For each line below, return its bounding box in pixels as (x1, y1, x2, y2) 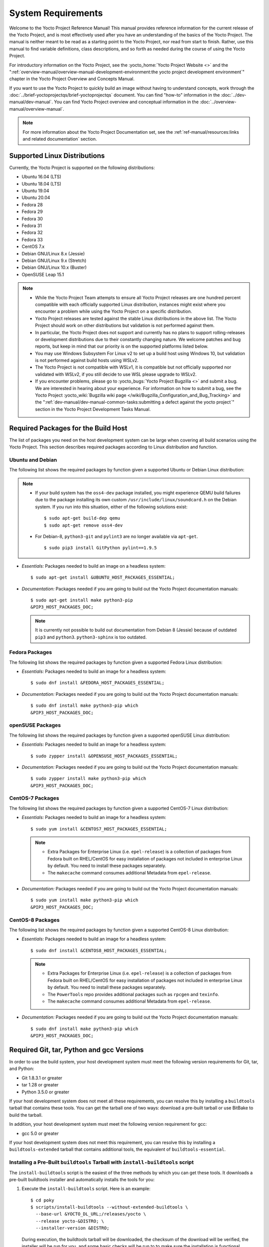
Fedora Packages (9, 649, 52, 656)
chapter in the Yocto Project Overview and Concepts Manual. (9, 76, 135, 82)
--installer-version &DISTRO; (35, 1225, 110, 1231)
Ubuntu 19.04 (21, 188, 49, 194)
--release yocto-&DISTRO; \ (35, 1218, 105, 1224)
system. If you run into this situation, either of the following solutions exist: (35, 504, 188, 510)
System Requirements (9, 7, 103, 18)
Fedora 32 (21, 229, 43, 235)
